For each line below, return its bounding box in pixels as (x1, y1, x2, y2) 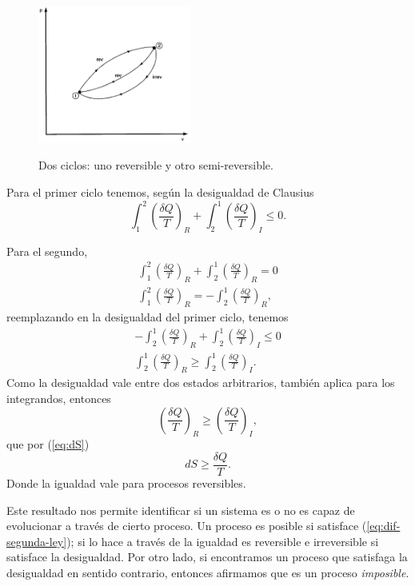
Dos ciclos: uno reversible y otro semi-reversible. (38, 157, 273, 173)
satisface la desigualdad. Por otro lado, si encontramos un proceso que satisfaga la (6, 548, 408, 565)
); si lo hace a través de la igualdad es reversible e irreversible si (66, 532, 379, 549)
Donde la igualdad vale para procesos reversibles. (6, 475, 246, 491)
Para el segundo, (6, 242, 88, 259)
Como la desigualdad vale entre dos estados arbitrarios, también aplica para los (6, 374, 395, 391)
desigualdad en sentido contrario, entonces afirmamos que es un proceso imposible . (6, 564, 409, 580)
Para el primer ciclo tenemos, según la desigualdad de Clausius (6, 183, 314, 200)
